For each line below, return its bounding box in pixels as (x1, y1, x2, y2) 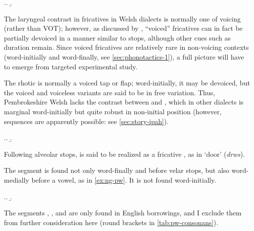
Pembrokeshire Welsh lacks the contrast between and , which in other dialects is (4, 97, 244, 107)
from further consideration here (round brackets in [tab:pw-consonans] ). (4, 217, 218, 227)
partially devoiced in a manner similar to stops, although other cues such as (4, 32, 231, 42)
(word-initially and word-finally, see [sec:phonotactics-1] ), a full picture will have (4, 51, 244, 62)
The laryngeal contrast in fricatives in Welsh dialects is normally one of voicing (4, 13, 241, 23)
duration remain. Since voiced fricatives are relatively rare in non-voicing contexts (4, 42, 249, 52)
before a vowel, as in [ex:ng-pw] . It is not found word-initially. (31, 174, 216, 185)
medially (4, 174, 29, 185)
